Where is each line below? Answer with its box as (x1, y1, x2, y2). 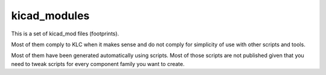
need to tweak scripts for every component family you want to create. (11, 60, 185, 67)
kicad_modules (11, 9, 90, 22)
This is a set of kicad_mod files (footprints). (11, 30, 120, 37)
